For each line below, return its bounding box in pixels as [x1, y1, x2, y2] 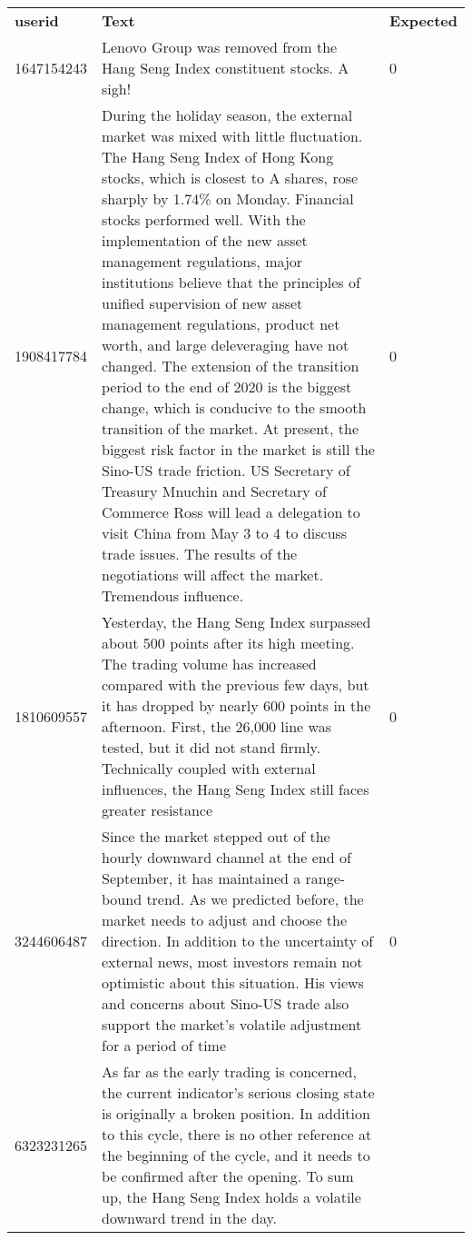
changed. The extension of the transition [102, 355, 359, 376]
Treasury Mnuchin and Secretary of [102, 481, 327, 501]
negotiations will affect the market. [102, 564, 324, 585]
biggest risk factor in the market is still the [102, 439, 375, 460]
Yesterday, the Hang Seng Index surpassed [102, 611, 371, 632]
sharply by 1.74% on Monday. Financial [102, 188, 354, 209]
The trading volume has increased [102, 653, 317, 674]
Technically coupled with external [102, 758, 316, 779]
